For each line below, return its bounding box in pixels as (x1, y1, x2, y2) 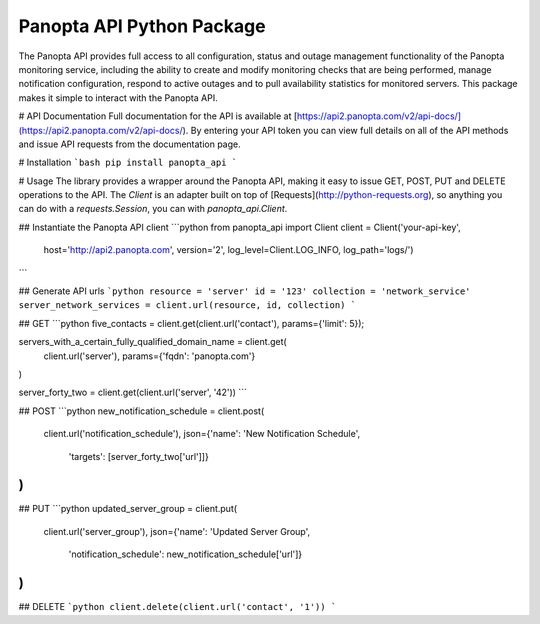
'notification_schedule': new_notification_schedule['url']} (68, 548, 303, 560)
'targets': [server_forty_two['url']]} (68, 450, 209, 462)
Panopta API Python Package (18, 15, 266, 37)
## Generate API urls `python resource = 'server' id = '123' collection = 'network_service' (18, 285, 471, 297)
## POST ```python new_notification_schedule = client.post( (18, 405, 265, 417)
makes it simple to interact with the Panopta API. (18, 91, 219, 104)
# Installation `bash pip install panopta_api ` (18, 156, 238, 169)
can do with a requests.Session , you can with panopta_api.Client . (18, 203, 288, 215)
